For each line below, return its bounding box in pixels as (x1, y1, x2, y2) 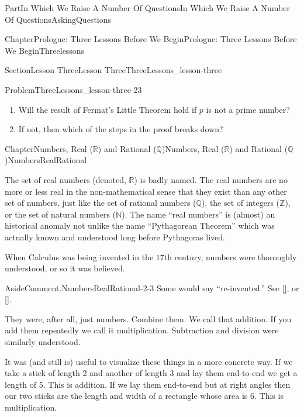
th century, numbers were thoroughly (164, 250, 297, 263)
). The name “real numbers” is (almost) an (122, 208, 275, 220)
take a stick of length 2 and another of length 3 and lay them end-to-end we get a (5, 367, 298, 379)
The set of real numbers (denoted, (5, 173, 126, 185)
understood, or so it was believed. (5, 262, 125, 274)
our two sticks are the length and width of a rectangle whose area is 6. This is (5, 390, 284, 402)
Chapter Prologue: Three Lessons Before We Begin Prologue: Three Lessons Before (5, 33, 297, 45)
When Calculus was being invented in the (5, 250, 154, 263)
